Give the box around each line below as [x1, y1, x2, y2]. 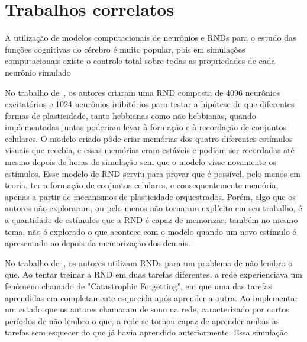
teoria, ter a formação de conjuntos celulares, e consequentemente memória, [5, 179, 279, 191]
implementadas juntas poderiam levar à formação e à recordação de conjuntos [5, 121, 287, 133]
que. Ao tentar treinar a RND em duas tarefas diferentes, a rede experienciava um [5, 268, 302, 280]
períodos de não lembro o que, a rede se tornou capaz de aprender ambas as [5, 314, 280, 327]
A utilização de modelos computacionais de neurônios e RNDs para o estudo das [5, 31, 296, 44]
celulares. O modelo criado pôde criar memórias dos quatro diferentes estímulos [5, 132, 293, 144]
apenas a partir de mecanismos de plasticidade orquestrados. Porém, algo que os [5, 190, 296, 202]
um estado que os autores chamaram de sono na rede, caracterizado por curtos [5, 303, 289, 315]
